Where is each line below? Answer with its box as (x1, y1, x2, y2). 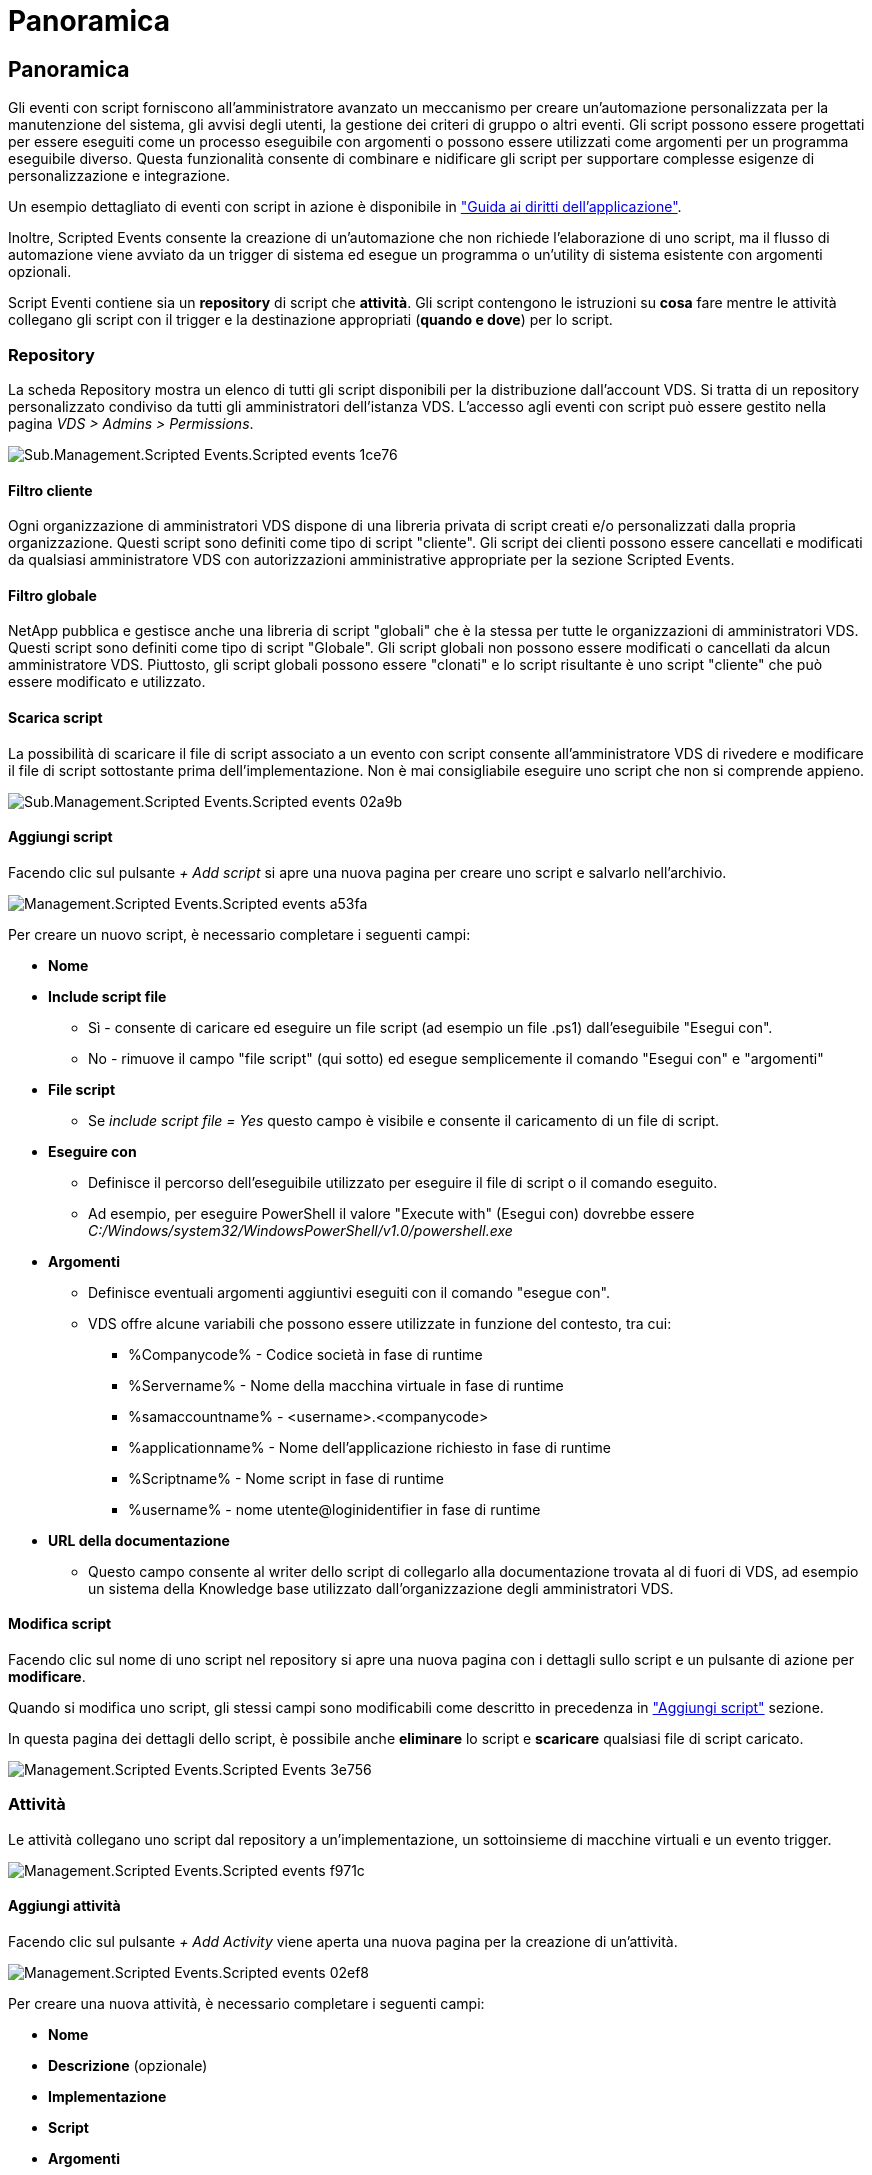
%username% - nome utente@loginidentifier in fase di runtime (128, 1500, 541, 1518)
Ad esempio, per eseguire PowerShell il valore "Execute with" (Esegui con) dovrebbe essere (88, 1204, 695, 1222)
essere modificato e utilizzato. (8, 673, 206, 691)
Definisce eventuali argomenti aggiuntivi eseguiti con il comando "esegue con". (88, 1283, 610, 1301)
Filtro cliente (8, 481, 93, 499)
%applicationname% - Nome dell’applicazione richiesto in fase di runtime (128, 1438, 611, 1456)
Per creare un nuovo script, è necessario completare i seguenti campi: (8, 925, 471, 943)
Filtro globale (8, 586, 97, 604)
